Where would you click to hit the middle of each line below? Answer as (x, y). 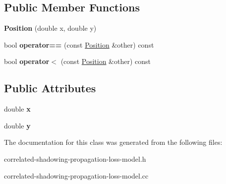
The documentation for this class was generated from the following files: (113, 142)
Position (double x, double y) (50, 28)
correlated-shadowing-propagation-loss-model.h (75, 158)
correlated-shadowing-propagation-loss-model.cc (76, 175)
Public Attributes (50, 88)
